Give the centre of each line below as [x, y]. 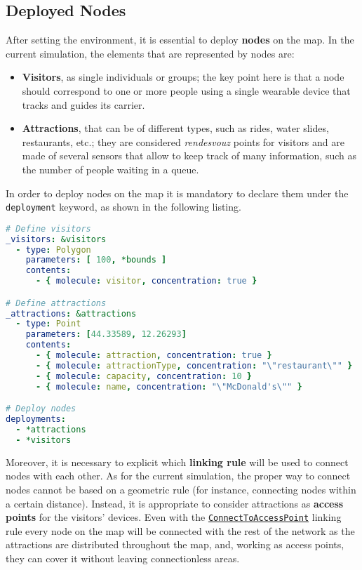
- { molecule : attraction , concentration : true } [154, 356]
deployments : [36, 419]
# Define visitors [48, 228]
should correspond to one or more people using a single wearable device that [186, 90]
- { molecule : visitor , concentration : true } [146, 281]
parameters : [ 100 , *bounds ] [96, 260]
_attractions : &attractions [71, 313]
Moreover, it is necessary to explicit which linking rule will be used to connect [177, 462]
